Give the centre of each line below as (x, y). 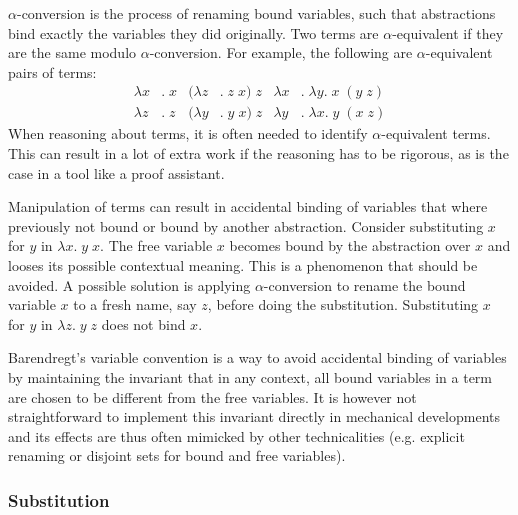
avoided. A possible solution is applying (129, 284)
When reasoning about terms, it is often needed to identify (188, 133)
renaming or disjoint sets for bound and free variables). (177, 455)
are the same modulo (72, 52)
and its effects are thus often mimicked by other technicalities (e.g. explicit (236, 435)
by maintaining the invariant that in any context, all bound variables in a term (250, 376)
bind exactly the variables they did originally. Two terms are (193, 32)
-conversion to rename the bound (364, 284)
